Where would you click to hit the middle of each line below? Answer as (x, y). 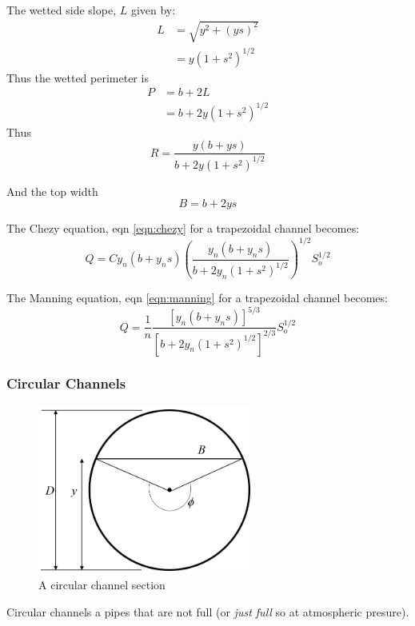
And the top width (52, 191)
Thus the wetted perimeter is (78, 77)
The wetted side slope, (62, 10)
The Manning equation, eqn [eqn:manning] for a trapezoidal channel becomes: (197, 298)
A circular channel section (102, 585)
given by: (153, 10)
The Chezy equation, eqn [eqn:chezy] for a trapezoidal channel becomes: (183, 228)
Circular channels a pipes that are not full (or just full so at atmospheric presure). (208, 611)
